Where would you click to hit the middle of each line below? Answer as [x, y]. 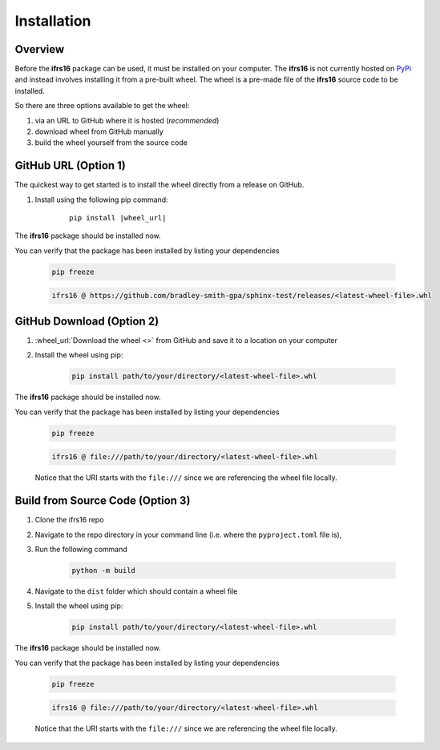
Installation [53, 21]
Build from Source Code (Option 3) [103, 501]
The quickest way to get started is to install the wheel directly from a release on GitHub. [159, 185]
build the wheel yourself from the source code [111, 143]
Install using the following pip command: [101, 200]
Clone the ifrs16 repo [69, 520]
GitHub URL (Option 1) [70, 165]
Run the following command [81, 549]
